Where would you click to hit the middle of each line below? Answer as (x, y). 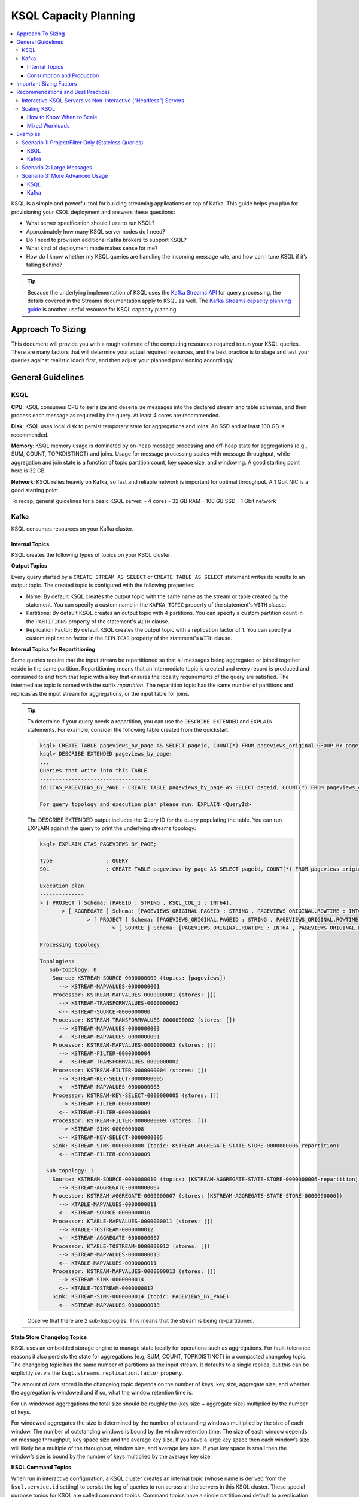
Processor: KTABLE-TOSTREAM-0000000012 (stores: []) (131, 1246)
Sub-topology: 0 (73, 969)
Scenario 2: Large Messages (57, 167)
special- (297, 1487)
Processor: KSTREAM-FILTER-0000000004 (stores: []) (130, 1070)
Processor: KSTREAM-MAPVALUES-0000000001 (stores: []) (134, 995)
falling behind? (44, 265)
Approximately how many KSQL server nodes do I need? (96, 231)
